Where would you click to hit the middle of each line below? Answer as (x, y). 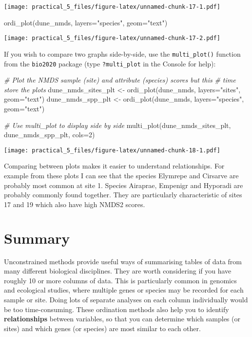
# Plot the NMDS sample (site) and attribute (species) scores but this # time (120, 80)
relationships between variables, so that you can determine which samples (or (122, 319)
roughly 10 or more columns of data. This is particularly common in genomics (120, 280)
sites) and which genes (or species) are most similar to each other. (102, 328)
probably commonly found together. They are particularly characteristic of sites (123, 195)
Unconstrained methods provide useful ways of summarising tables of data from (123, 261)
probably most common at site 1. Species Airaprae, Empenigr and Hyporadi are (124, 185)
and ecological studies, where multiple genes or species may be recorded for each (124, 290)
